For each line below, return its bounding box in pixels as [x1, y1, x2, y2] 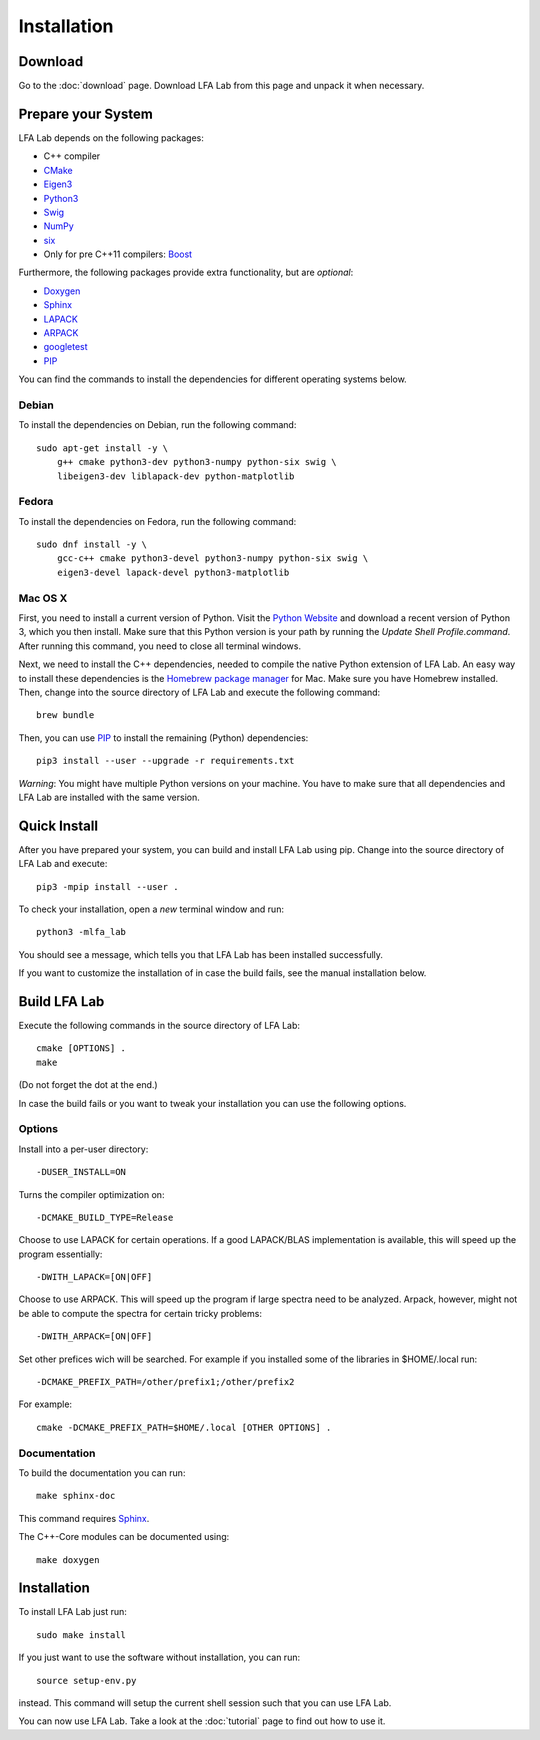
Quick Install [18, 817, 99, 834]
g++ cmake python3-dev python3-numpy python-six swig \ [56, 456, 337, 468]
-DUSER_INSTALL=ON [36, 1166, 127, 1178]
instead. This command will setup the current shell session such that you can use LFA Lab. [18, 1697, 392, 1709]
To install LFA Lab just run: [18, 1606, 127, 1618]
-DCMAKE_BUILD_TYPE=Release [36, 1211, 174, 1223]
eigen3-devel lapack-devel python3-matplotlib [56, 566, 290, 578]
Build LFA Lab [18, 993, 105, 1010]
